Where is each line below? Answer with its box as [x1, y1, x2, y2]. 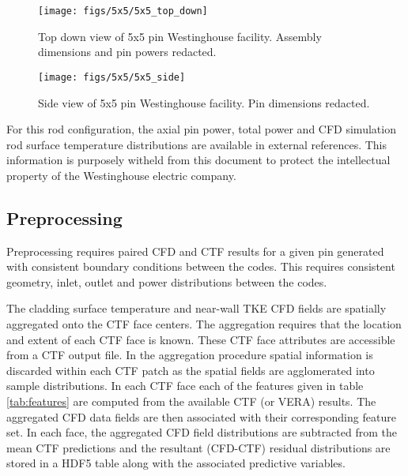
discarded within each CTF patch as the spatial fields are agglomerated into [6, 362, 375, 378]
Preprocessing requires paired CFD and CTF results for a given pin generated [6, 242, 384, 259]
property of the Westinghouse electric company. [6, 167, 236, 183]
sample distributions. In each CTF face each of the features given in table [6, 377, 364, 394]
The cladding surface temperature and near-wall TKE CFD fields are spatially [6, 300, 387, 317]
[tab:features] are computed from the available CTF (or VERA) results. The [6, 393, 376, 410]
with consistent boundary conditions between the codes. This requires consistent [6, 258, 395, 275]
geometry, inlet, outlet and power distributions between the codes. [6, 273, 327, 290]
